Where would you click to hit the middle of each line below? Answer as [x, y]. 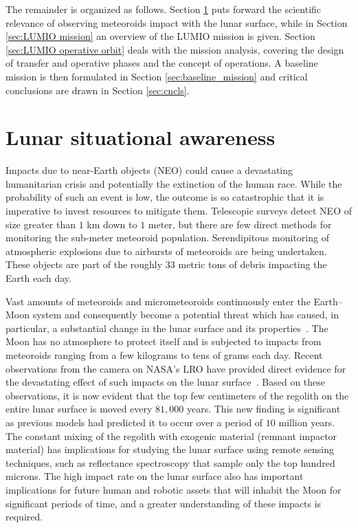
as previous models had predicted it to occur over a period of [134, 422]
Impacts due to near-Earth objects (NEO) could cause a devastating [149, 170]
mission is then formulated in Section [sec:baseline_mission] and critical [157, 76]
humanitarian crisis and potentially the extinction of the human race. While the [174, 183]
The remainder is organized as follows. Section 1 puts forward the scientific [164, 9]
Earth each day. [38, 278]
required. [24, 517]
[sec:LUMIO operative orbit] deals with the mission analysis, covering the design [175, 49]
